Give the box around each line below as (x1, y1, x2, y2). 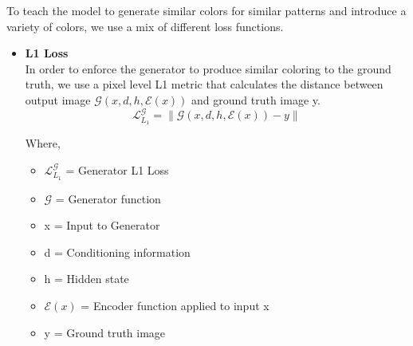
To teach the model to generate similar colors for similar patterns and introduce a (6, 2, 407, 18)
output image (25, 91, 91, 108)
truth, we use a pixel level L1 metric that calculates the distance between (25, 76, 383, 92)
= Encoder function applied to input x (81, 297, 269, 313)
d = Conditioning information (44, 243, 191, 260)
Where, (25, 135, 61, 151)
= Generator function (55, 190, 161, 206)
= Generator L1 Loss (65, 161, 169, 178)
